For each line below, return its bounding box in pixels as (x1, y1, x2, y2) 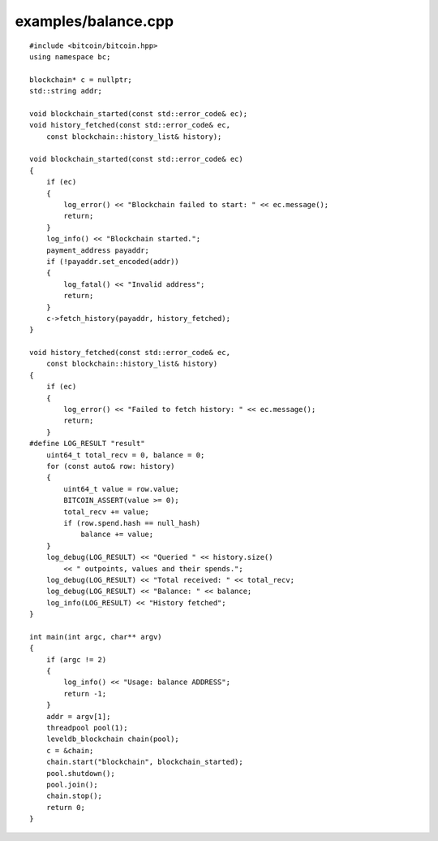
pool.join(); (45, 780, 98, 789)
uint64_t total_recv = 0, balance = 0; (45, 450, 205, 459)
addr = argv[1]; (45, 712, 111, 721)
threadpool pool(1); (45, 723, 128, 732)
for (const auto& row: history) (45, 462, 175, 470)
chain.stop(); (45, 791, 103, 800)
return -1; (63, 689, 107, 698)
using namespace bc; (29, 52, 111, 61)
